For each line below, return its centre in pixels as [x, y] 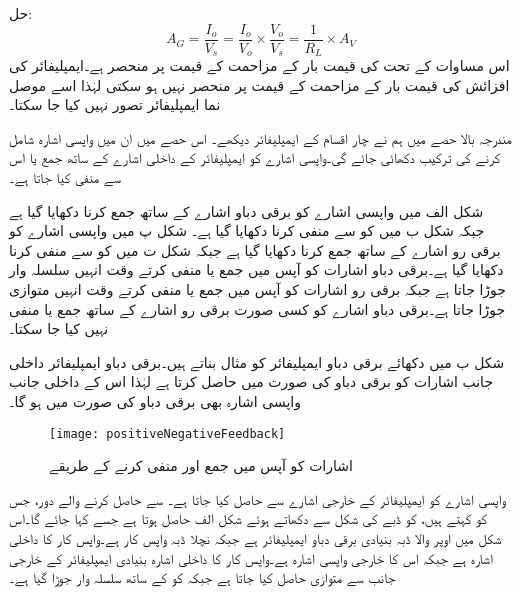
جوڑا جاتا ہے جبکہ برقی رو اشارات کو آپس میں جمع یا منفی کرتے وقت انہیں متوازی [257, 289]
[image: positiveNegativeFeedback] [167, 433]
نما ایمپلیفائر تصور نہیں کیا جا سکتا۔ [115, 104]
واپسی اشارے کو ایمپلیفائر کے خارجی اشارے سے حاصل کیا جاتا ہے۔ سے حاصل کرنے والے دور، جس [257, 498]
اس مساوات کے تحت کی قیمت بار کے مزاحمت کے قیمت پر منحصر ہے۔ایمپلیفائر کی [259, 65]
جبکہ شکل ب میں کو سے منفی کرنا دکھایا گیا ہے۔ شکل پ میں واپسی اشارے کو [247, 230]
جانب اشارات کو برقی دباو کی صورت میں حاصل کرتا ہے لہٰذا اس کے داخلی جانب [251, 381]
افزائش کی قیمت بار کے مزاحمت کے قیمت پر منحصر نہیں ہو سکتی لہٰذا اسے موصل [259, 84]
